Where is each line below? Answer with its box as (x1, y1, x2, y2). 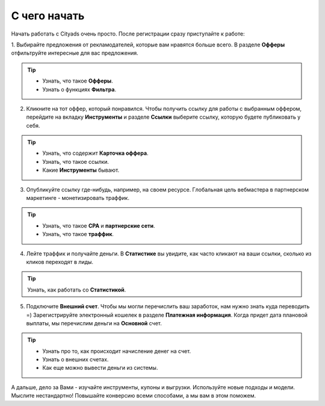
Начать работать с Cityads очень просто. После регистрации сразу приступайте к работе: (11, 30, 245, 37)
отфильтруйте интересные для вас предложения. (11, 49, 138, 57)
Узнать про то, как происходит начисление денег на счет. (42, 347, 191, 355)
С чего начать (11, 9, 85, 22)
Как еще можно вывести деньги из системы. (42, 364, 158, 372)
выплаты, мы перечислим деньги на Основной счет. (26, 319, 162, 326)
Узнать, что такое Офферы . (42, 77, 114, 84)
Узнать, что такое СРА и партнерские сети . (42, 222, 156, 229)
